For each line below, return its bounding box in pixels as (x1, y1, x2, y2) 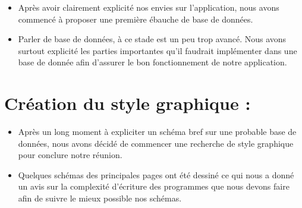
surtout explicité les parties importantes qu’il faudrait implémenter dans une (18, 44, 297, 56)
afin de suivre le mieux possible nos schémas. (18, 192, 182, 204)
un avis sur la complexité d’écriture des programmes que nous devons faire (18, 180, 290, 193)
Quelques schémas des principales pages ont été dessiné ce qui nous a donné (18, 168, 294, 181)
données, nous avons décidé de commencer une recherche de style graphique (18, 137, 294, 149)
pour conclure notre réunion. (18, 149, 122, 161)
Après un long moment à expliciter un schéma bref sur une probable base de (18, 125, 297, 138)
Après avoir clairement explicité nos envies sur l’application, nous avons (18, 1, 279, 13)
